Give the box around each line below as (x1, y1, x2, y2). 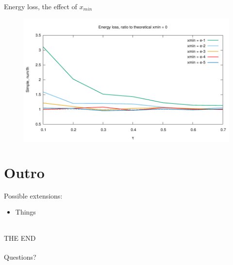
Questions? (4, 251, 36, 262)
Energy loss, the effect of (4, 1, 77, 11)
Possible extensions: (4, 190, 63, 200)
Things (15, 207, 36, 217)
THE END (4, 232, 36, 243)
